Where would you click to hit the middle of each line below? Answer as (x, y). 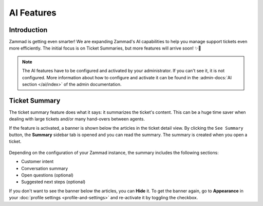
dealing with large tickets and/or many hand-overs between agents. (77, 119)
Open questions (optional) (47, 175)
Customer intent (37, 162)
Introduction (28, 30)
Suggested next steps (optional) (53, 182)
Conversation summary (45, 168)
